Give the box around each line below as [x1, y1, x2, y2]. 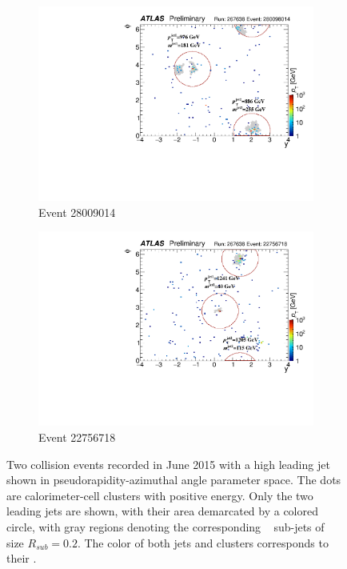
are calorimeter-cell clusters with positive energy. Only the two [6, 487, 313, 503]
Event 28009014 [38, 203, 116, 220]
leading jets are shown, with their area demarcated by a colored [6, 503, 318, 519]
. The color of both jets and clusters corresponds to [77, 534, 329, 551]
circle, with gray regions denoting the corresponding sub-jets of [6, 518, 325, 535]
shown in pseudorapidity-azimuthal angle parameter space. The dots [6, 471, 341, 488]
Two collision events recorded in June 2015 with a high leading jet [6, 455, 330, 472]
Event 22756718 [38, 429, 116, 445]
